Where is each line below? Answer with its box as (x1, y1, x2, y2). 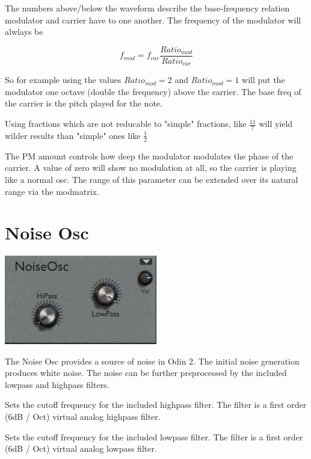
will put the (242, 73, 285, 86)
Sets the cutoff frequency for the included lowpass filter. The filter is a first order (5, 430, 303, 443)
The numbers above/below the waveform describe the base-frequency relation (5, 2, 290, 14)
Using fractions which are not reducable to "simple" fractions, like (5, 117, 247, 130)
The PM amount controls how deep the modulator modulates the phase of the (5, 149, 294, 162)
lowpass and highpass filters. (5, 378, 109, 390)
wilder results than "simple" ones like (5, 129, 141, 141)
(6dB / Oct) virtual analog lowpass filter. (5, 442, 157, 455)
